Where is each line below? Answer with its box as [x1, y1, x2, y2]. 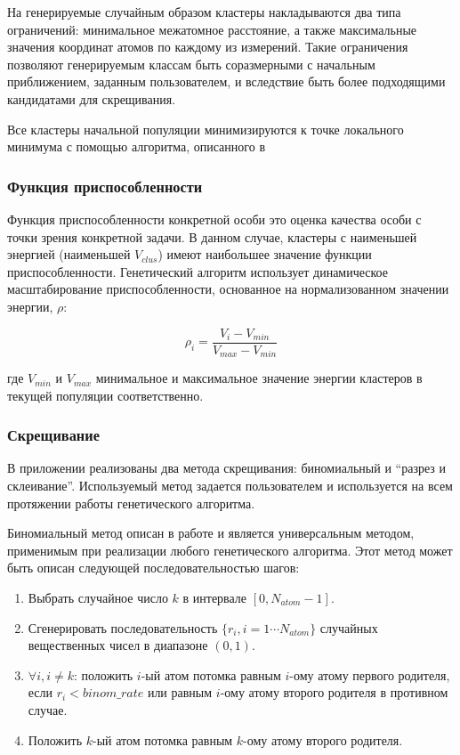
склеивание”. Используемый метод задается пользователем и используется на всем [7, 476, 453, 495]
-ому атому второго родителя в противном [220, 683, 448, 702]
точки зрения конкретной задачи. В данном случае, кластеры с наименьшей [7, 227, 417, 246]
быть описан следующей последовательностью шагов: [7, 558, 300, 577]
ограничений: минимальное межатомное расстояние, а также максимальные [7, 20, 417, 38]
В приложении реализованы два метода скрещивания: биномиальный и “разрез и [7, 459, 446, 477]
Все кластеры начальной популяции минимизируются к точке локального [7, 119, 404, 138]
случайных [319, 618, 378, 637]
